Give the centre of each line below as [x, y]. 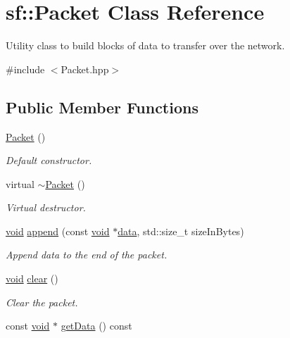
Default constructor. [49, 160]
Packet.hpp [85, 69]
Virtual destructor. [46, 207]
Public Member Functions [102, 107]
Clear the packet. [42, 302]
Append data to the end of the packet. [87, 255]
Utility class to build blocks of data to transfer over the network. [145, 45]
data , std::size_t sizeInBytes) [181, 231]
